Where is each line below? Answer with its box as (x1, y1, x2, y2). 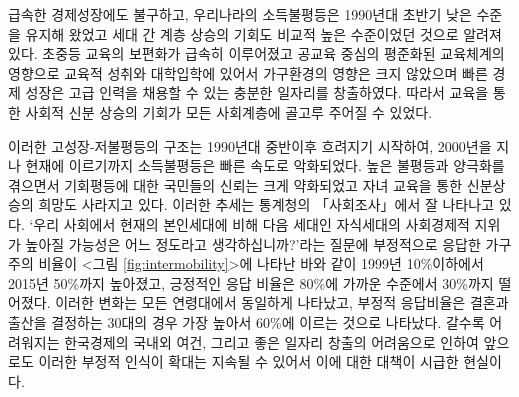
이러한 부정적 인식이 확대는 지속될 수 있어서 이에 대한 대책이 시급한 (38, 351, 459, 372)
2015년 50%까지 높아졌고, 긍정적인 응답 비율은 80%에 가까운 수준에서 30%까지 (8, 272, 494, 293)
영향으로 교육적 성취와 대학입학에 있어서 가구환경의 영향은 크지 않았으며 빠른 (8, 62, 488, 83)
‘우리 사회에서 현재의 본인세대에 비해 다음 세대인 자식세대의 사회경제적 (29, 213, 470, 234)
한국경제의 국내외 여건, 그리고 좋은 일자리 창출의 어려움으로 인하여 (64, 331, 479, 352)
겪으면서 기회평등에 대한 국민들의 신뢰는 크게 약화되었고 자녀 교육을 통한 (8, 174, 463, 195)
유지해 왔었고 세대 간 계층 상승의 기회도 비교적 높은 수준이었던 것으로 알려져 (25, 23, 502, 44)
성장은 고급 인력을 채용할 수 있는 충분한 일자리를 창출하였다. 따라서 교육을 (25, 82, 489, 103)
